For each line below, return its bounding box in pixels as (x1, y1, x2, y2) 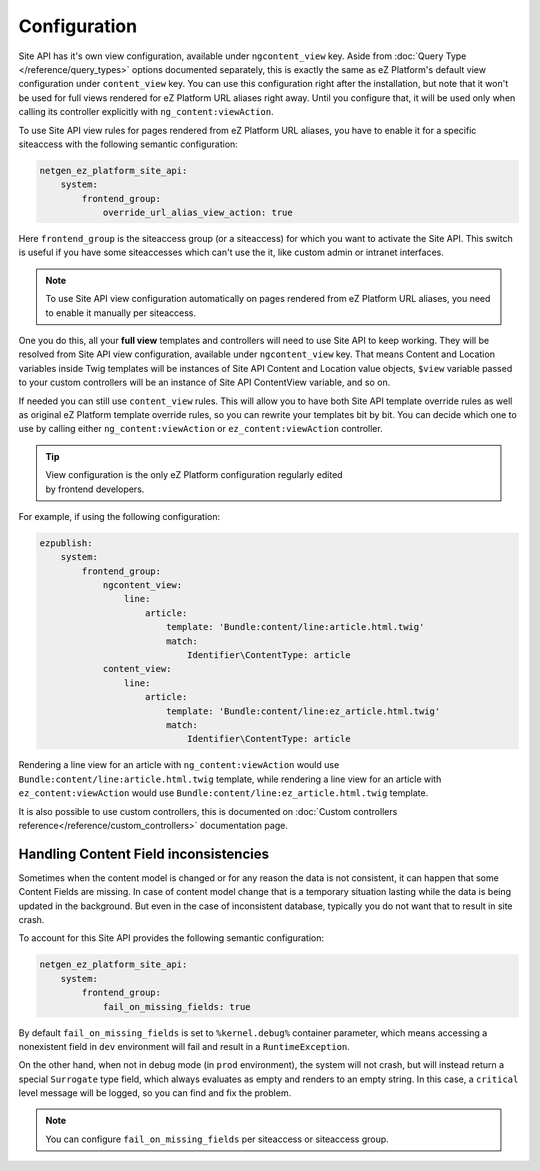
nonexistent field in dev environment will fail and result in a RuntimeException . (18, 1040, 350, 1052)
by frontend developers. (45, 483, 145, 495)
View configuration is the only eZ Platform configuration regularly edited (45, 469, 344, 481)
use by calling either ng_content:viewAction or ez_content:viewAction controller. (18, 423, 384, 435)
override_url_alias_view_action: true (102, 207, 294, 219)
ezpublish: (39, 537, 93, 549)
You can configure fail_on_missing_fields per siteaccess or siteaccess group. (45, 1133, 389, 1145)
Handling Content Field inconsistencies (18, 845, 270, 862)
